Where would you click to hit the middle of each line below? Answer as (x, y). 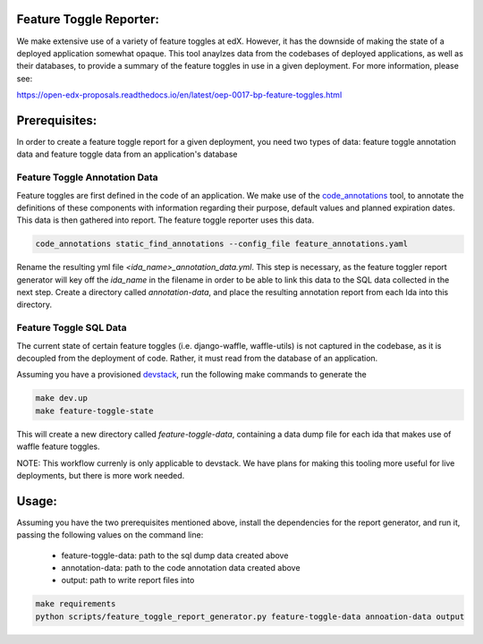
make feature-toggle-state (94, 411)
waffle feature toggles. (58, 446)
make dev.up (62, 398)
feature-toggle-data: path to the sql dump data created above (175, 555)
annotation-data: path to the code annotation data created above (181, 567)
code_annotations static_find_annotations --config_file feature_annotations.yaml (222, 244)
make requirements (76, 604)
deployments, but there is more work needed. (101, 475)
